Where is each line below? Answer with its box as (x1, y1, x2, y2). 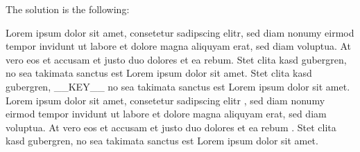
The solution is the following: (6, 2, 130, 16)
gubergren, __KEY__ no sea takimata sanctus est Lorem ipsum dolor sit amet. (6, 79, 350, 93)
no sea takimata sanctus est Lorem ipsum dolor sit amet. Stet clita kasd (6, 66, 312, 80)
